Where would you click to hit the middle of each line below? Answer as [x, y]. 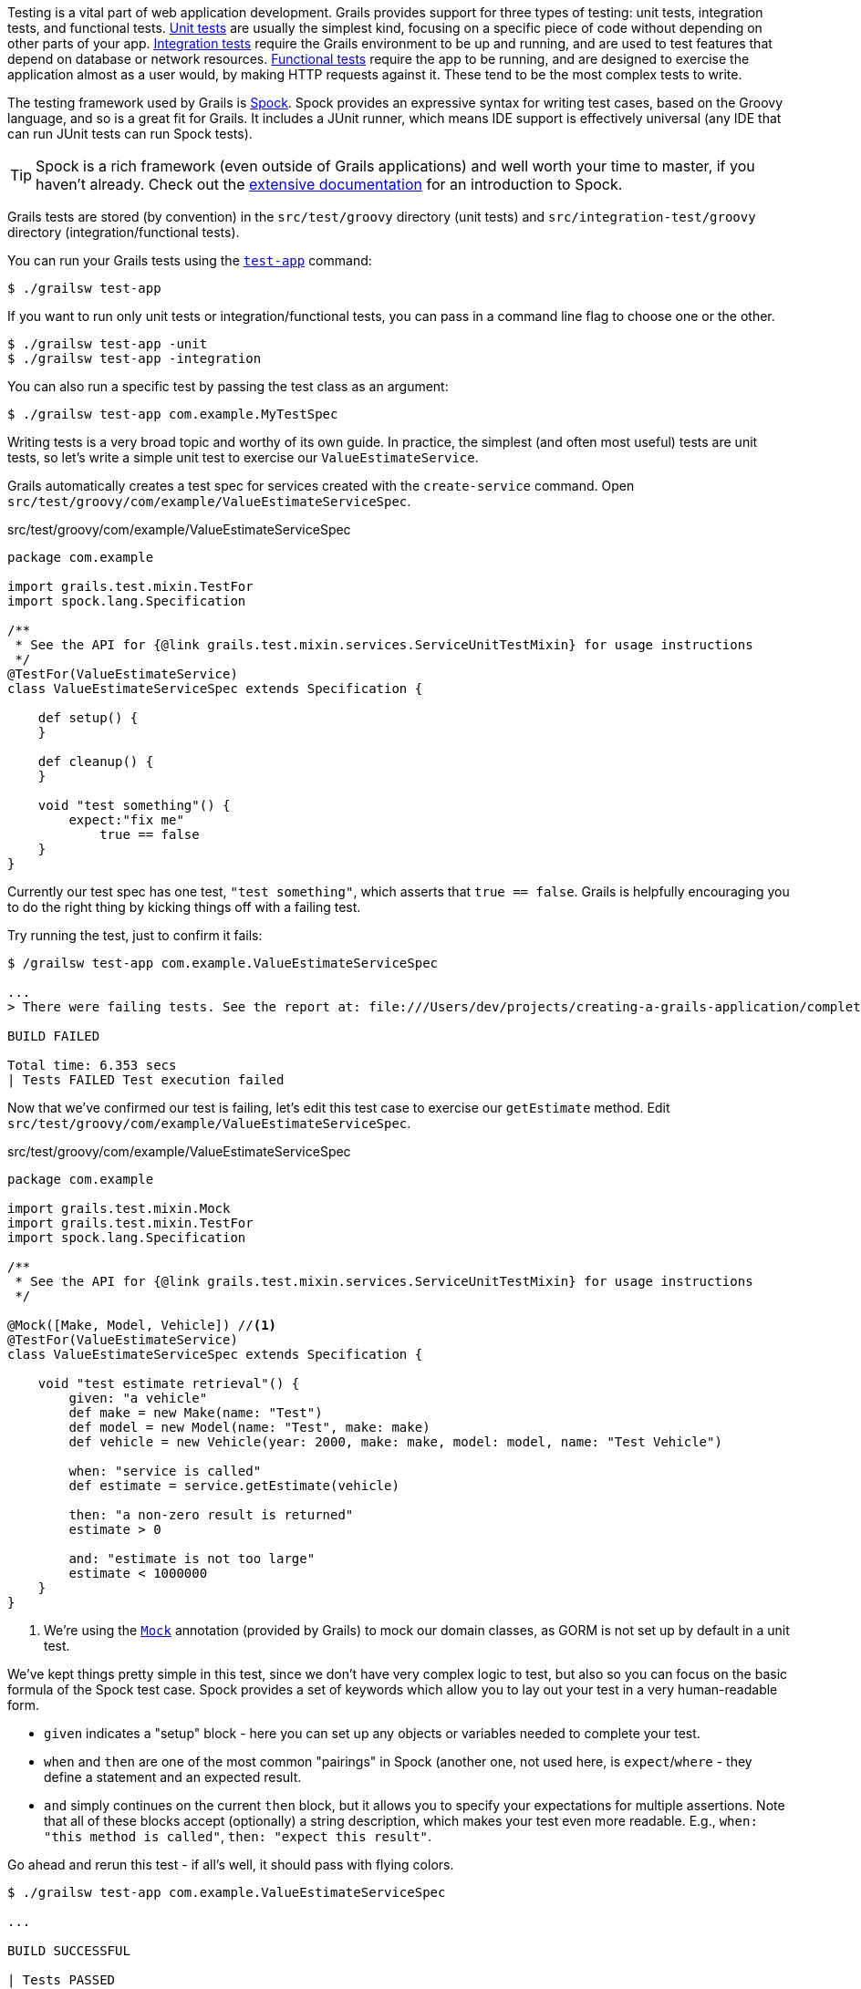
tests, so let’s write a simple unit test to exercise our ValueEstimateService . [243, 457]
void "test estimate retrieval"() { [169, 1383]
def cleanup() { [96, 761]
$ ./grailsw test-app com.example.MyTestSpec [173, 414]
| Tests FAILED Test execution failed [146, 1080]
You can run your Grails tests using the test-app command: [190, 260]
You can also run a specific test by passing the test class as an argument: [228, 386]
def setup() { [88, 718]
